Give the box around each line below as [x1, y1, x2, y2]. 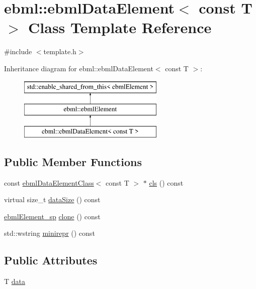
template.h [43, 46, 76, 57]
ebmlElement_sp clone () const [4, 211, 101, 221]
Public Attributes [4, 252, 98, 268]
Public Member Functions [4, 154, 142, 169]
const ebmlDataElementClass [4, 177, 94, 188]
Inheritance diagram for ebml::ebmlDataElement [4, 63, 153, 73]
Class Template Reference [28, 17, 212, 38]
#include [4, 46, 32, 57]
